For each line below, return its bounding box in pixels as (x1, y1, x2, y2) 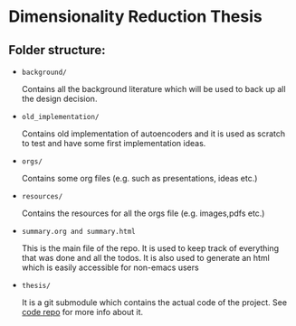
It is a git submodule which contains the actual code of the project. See (21, 297, 287, 308)
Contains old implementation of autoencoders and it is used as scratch (21, 128, 286, 139)
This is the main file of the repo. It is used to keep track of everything (21, 243, 280, 254)
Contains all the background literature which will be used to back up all (21, 84, 286, 94)
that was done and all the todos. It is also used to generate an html (21, 253, 271, 263)
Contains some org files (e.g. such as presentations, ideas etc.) (21, 173, 258, 183)
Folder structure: (8, 42, 106, 58)
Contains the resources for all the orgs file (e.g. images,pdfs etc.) (21, 208, 265, 219)
